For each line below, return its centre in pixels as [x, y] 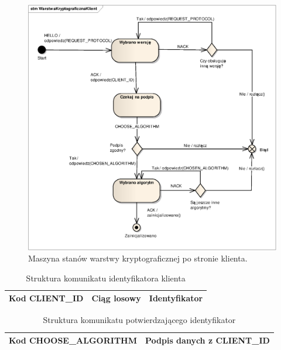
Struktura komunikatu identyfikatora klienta [106, 278]
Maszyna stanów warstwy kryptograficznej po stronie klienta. [138, 258]
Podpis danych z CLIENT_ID [207, 340]
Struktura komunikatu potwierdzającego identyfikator [139, 320]
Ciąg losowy [116, 298]
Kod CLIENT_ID [46, 298]
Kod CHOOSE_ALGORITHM [73, 340]
